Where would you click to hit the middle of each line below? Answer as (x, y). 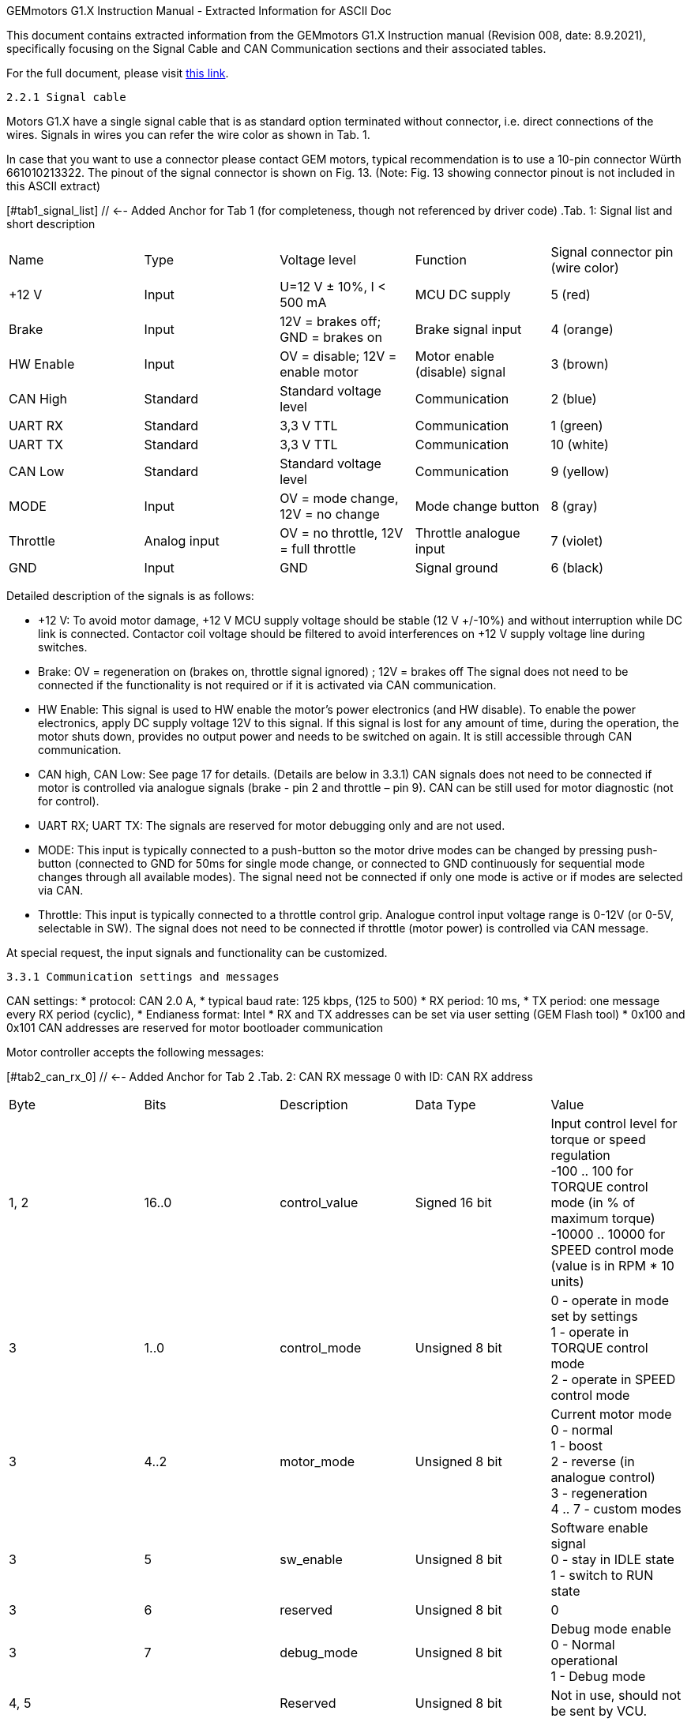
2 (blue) (574, 399)
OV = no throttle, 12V (342, 533)
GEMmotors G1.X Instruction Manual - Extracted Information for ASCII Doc (199, 11)
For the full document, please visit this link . (118, 73)
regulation (580, 1155)
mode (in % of (593, 1202)
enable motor (319, 372)
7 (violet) (577, 541)
